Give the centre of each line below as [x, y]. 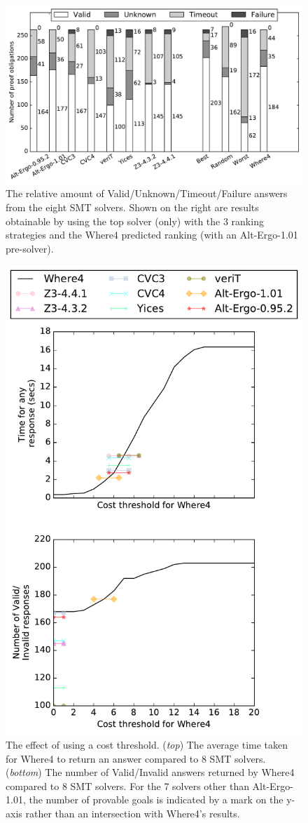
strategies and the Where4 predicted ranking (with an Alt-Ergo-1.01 [152, 235]
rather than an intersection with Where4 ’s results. [133, 813]
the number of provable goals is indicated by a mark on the [156, 799]
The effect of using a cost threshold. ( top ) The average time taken [147, 744]
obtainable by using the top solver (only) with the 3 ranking [135, 221]
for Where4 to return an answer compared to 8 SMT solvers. [136, 758]
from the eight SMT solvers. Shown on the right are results [132, 207]
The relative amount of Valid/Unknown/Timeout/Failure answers [147, 193]
